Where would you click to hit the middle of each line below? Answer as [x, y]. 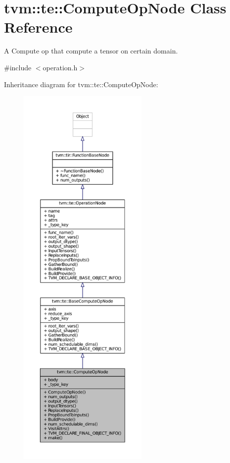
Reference [38, 27]
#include [18, 67]
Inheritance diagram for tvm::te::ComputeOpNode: [81, 84]
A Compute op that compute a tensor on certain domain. [91, 51]
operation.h [60, 67]
